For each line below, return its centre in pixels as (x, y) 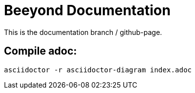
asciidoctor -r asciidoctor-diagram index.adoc (98, 70)
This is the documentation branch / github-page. (83, 32)
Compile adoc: (41, 51)
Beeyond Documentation (87, 10)
